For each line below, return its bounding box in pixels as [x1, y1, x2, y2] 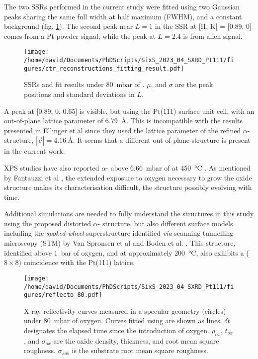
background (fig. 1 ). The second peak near [4, 21, 133, 31]
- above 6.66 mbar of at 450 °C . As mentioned [106, 162, 251, 173]
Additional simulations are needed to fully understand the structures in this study [4, 208, 254, 219]
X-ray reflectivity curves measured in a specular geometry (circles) [24, 305, 226, 316]
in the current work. [4, 146, 65, 156]
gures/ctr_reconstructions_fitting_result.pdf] [24, 65, 184, 72]
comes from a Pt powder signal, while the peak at [4, 30, 156, 41]
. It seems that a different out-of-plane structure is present [73, 135, 251, 145]
